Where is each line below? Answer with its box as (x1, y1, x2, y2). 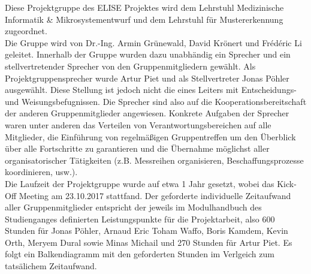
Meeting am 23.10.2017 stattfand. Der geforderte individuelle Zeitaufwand (19, 189, 291, 201)
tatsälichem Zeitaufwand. (5, 260, 97, 272)
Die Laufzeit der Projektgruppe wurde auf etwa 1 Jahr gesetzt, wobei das (5, 177, 274, 189)
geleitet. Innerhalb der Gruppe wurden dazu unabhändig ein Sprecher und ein (5, 48, 291, 61)
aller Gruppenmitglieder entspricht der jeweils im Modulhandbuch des (5, 201, 262, 213)
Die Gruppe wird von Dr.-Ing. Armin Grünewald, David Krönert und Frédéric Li (5, 36, 302, 49)
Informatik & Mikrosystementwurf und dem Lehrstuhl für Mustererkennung (5, 13, 283, 25)
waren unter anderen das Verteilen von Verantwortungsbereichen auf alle (5, 118, 271, 131)
